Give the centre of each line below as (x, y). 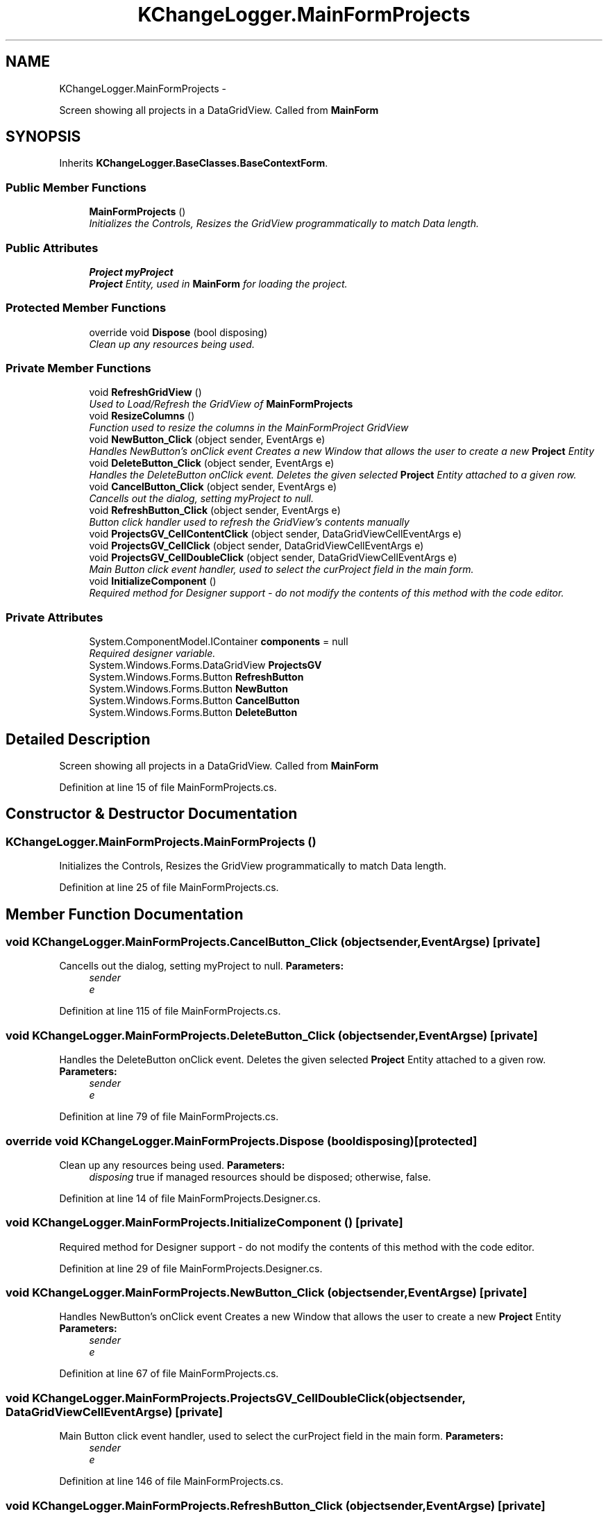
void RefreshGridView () (145, 392)
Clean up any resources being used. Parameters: (172, 1165)
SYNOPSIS (43, 137)
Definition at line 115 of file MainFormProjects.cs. (170, 1011)
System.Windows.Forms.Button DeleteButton (193, 713)
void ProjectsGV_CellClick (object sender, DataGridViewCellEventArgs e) (256, 546)
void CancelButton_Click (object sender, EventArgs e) (213, 487)
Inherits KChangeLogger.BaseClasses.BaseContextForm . (194, 163)
